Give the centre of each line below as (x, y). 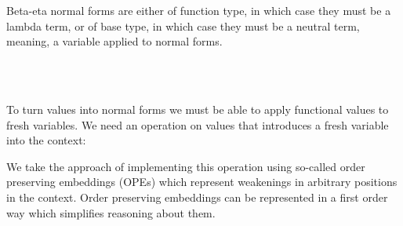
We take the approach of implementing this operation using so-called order (186, 166)
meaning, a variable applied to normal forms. (114, 41)
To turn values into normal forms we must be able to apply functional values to (198, 109)
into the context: (46, 140)
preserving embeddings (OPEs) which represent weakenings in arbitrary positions (202, 182)
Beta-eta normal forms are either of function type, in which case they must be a (199, 10)
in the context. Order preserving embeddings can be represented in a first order (197, 197)
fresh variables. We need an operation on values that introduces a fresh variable (198, 124)
